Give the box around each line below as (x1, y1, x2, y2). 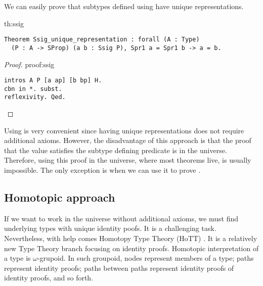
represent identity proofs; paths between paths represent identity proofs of (4, 262, 234, 273)
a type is (4, 253, 31, 263)
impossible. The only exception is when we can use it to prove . (4, 165, 201, 175)
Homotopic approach (4, 189, 115, 205)
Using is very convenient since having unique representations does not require (4, 125, 244, 135)
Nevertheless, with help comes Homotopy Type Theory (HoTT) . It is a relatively (4, 233, 257, 244)
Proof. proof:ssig (4, 59, 55, 69)
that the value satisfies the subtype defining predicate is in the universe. (4, 145, 227, 155)
